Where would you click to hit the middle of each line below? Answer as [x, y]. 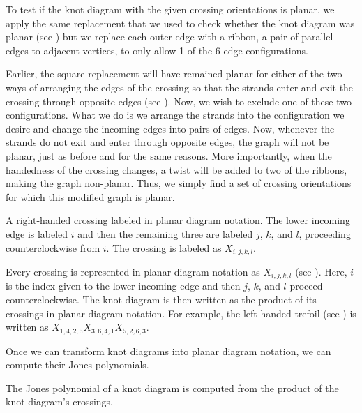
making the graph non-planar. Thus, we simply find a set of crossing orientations [179, 183]
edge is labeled [37, 233]
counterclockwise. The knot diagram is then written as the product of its [161, 299]
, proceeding [325, 233]
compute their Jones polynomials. [77, 365]
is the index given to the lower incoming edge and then [123, 286]
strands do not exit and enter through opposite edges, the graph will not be [167, 142]
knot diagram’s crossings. [59, 401]
